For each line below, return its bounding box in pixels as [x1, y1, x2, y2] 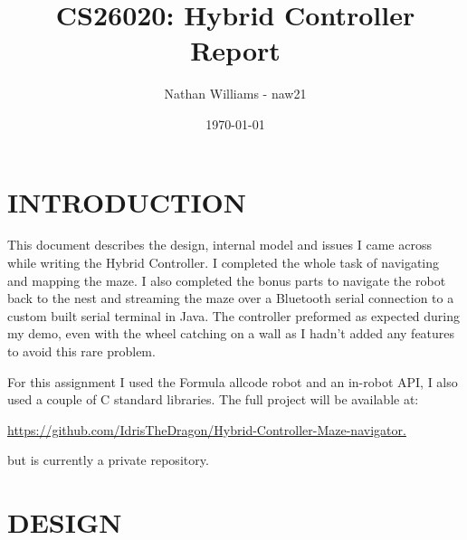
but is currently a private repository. [7, 450, 209, 469]
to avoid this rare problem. [7, 342, 156, 360]
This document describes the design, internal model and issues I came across [7, 235, 432, 254]
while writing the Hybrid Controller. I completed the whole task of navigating [7, 253, 440, 272]
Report [190, 32, 281, 69]
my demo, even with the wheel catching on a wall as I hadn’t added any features [7, 324, 455, 343]
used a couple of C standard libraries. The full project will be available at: [7, 390, 419, 409]
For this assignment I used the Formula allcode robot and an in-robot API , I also [7, 372, 458, 391]
